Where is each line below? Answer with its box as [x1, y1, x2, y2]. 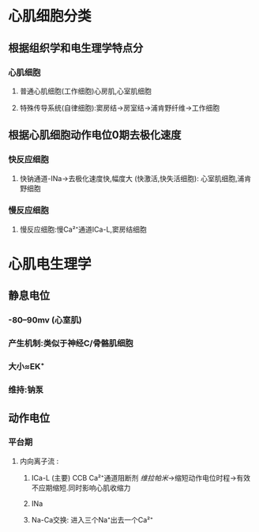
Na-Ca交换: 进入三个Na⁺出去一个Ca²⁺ [31, 515, 154, 524]
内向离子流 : [19, 456, 59, 466]
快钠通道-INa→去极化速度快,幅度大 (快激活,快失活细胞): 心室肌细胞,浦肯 [19, 173, 251, 183]
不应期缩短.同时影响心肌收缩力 [31, 483, 131, 492]
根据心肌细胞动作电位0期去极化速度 [8, 128, 182, 142]
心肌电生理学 [8, 255, 92, 274]
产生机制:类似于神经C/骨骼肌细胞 [8, 338, 133, 349]
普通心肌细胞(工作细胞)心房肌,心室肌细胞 [19, 86, 152, 96]
